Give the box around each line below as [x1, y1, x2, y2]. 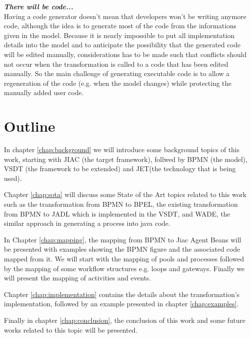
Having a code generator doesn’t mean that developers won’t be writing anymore [4, 11, 247, 21]
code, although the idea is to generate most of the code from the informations [4, 20, 236, 31]
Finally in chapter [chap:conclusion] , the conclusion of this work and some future [4, 315, 246, 325]
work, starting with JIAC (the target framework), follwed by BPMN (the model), [4, 154, 248, 164]
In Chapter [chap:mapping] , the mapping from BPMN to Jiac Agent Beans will [4, 234, 241, 244]
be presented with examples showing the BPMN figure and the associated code [4, 244, 240, 254]
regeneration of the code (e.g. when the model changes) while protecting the [4, 78, 232, 88]
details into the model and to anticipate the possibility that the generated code [4, 40, 241, 50]
